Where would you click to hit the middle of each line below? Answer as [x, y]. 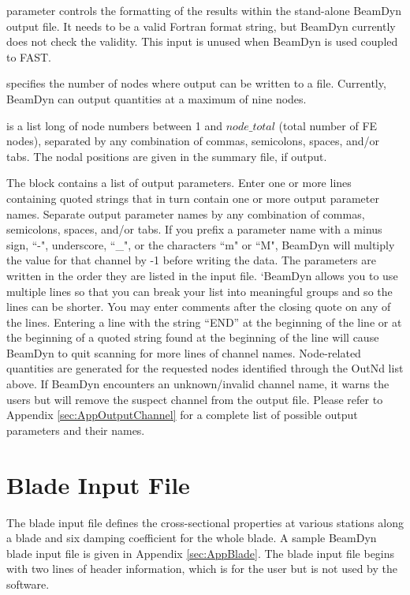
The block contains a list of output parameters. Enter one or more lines [179, 183]
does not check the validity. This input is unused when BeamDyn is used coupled [202, 41]
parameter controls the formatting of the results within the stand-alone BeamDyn [204, 10]
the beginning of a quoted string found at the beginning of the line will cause [193, 337]
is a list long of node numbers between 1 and [115, 125]
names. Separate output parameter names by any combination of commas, [186, 213]
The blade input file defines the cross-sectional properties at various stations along [205, 522]
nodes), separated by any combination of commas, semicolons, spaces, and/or [193, 141]
